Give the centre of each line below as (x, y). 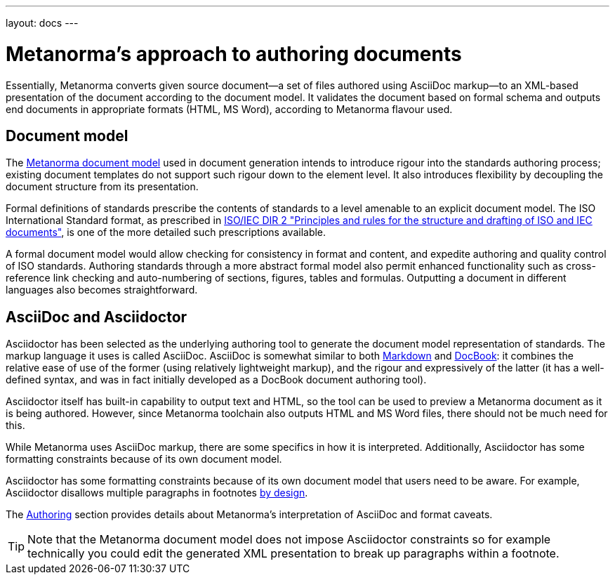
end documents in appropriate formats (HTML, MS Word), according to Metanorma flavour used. (229, 109)
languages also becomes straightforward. (102, 290)
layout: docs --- (42, 23)
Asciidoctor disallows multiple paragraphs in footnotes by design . (157, 493)
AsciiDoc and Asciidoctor (97, 317)
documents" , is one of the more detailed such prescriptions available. (166, 232)
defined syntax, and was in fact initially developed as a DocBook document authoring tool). (216, 380)
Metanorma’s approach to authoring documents (234, 54)
